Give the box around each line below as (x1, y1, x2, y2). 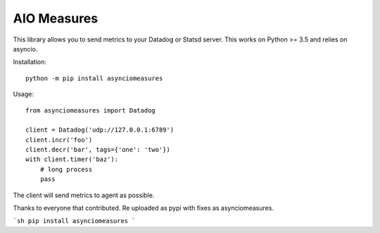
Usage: (13, 90, 34, 99)
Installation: (13, 58, 47, 66)
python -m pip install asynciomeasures (25, 74, 163, 82)
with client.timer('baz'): (25, 156, 119, 163)
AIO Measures (13, 11, 99, 26)
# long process (39, 165, 93, 173)
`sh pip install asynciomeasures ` (13, 217, 137, 225)
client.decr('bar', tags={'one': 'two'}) (25, 146, 170, 154)
